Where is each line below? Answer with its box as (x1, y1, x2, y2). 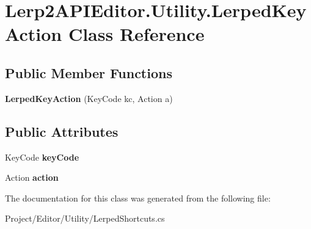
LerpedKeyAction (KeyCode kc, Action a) (5, 92, 173, 104)
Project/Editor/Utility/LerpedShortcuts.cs (5, 212, 165, 225)
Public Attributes (5, 122, 119, 140)
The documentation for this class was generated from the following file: (5, 191, 271, 204)
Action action (5, 171, 59, 184)
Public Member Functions (5, 63, 172, 82)
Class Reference (68, 21, 205, 46)
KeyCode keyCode (5, 150, 79, 163)
